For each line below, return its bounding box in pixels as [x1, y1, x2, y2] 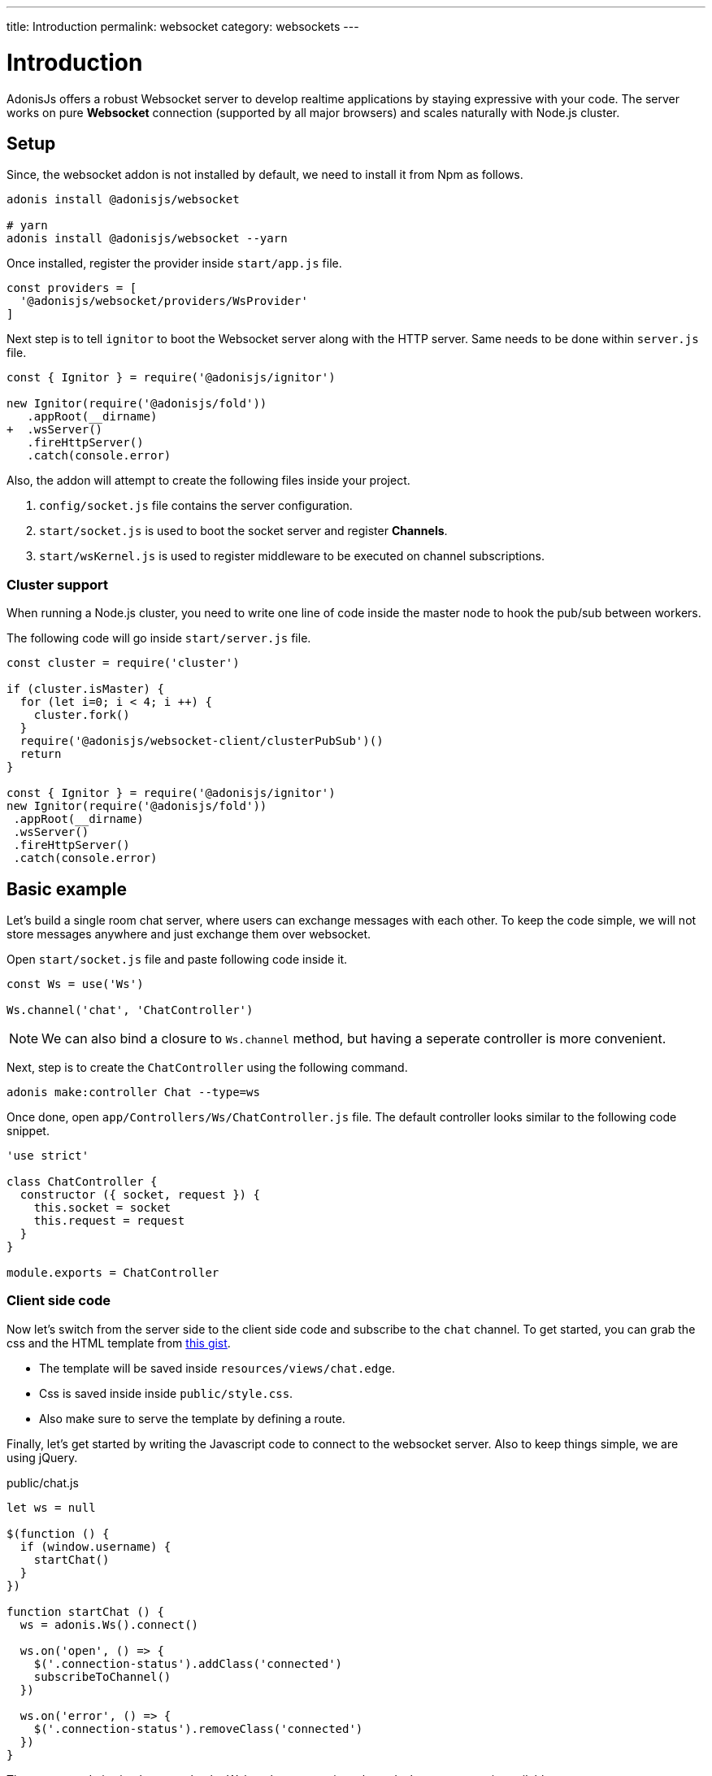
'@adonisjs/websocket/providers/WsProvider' [20, 294, 308, 308]
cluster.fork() [33, 708, 130, 722]
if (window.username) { [20, 1539, 171, 1553]
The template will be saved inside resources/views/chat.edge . [39, 1360, 396, 1375]
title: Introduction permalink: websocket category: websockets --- [7, 20, 359, 33]
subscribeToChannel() [33, 1669, 171, 1683]
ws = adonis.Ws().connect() [20, 1617, 199, 1631]
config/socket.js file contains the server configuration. [39, 498, 353, 513]
